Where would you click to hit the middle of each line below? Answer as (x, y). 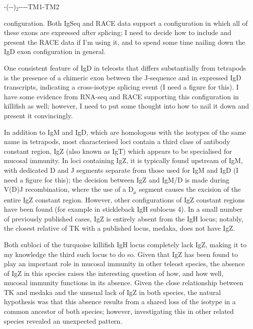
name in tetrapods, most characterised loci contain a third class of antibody (117, 141)
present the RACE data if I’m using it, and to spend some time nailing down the (125, 42)
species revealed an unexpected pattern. (63, 320)
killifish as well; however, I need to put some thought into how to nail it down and (126, 106)
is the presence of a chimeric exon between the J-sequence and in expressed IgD (123, 77)
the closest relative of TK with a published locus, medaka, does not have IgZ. (119, 228)
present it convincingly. (38, 115)
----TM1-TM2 (39, 6)
